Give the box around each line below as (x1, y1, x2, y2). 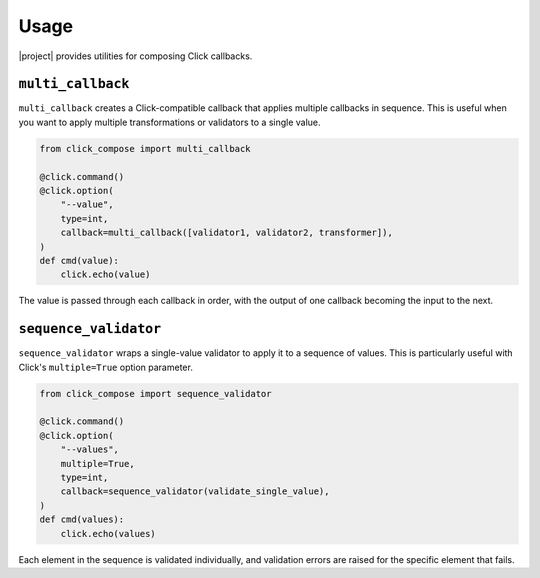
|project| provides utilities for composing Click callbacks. (18, 50, 253, 62)
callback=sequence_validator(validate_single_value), (60, 486, 330, 497)
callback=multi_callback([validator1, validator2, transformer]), (60, 227, 394, 239)
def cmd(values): (39, 514, 125, 525)
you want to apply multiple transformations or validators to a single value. (18, 116, 321, 128)
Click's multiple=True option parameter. (18, 361, 194, 373)
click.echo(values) (60, 528, 157, 539)
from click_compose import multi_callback (39, 143, 251, 154)
